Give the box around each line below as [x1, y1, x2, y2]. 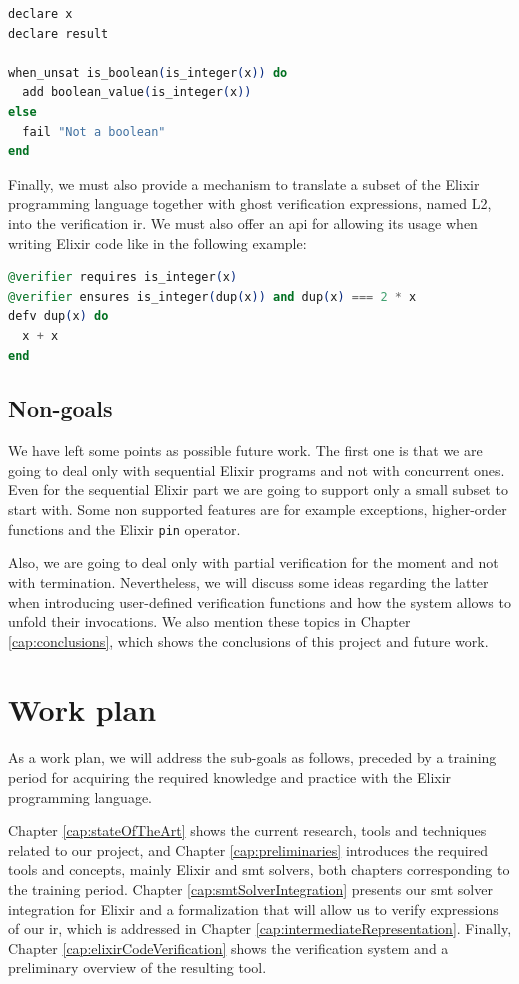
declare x [8, 7, 73, 21]
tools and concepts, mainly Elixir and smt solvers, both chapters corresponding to [8, 859, 510, 880]
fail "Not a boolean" [22, 124, 166, 139]
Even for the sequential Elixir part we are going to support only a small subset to [8, 479, 508, 500]
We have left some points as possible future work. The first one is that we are [8, 440, 483, 461]
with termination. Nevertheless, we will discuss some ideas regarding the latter [8, 571, 489, 592]
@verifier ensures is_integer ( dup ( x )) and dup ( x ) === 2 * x [8, 289, 417, 304]
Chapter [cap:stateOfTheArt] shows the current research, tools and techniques [8, 820, 487, 841]
